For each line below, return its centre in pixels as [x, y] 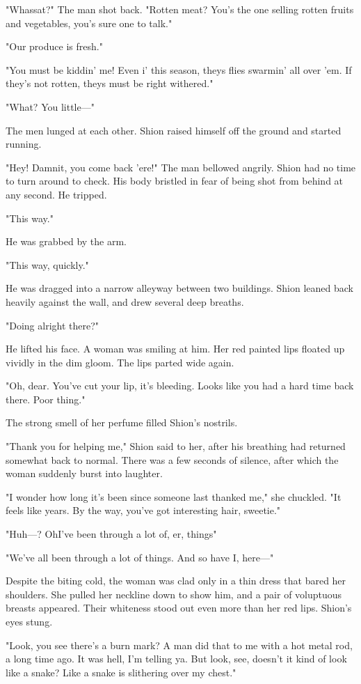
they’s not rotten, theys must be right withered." [110, 83]
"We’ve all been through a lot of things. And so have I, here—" [140, 557]
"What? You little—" [50, 106]
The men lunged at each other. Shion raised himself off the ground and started [174, 130]
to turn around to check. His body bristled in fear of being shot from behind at [175, 181]
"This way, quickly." [47, 264]
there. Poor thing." [46, 399]
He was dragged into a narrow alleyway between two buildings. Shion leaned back [179, 288]
